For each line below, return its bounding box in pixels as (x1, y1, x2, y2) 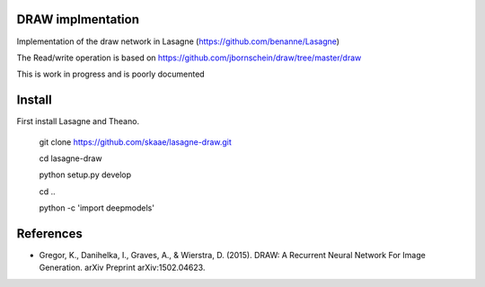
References (16, 226, 83, 241)
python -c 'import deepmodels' (39, 202, 154, 213)
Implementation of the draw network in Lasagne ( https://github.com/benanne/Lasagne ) (16, 36, 340, 47)
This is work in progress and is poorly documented (16, 68, 206, 80)
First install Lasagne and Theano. (16, 116, 139, 127)
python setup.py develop (39, 169, 132, 180)
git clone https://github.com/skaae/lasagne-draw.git (39, 136, 233, 148)
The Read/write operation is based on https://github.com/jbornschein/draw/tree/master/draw (16, 52, 362, 63)
